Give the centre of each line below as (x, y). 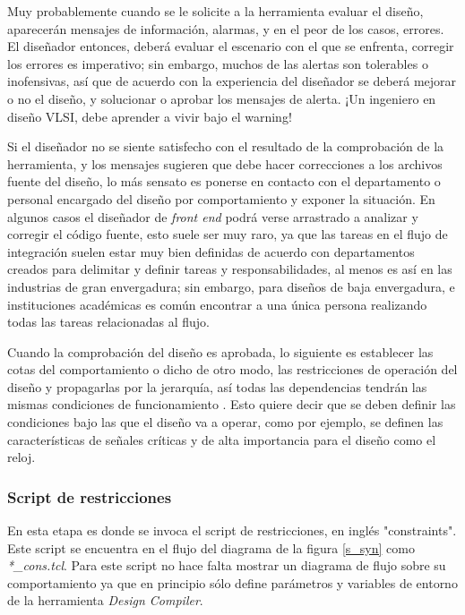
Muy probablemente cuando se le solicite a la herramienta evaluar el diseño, (215, 11)
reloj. (22, 457)
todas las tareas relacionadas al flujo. (108, 322)
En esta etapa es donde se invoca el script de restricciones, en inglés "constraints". (232, 530)
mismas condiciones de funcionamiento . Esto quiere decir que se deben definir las (232, 404)
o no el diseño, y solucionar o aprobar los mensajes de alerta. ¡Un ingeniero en (222, 98)
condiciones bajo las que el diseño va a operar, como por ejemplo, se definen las (225, 422)
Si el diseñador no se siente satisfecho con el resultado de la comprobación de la (226, 146)
